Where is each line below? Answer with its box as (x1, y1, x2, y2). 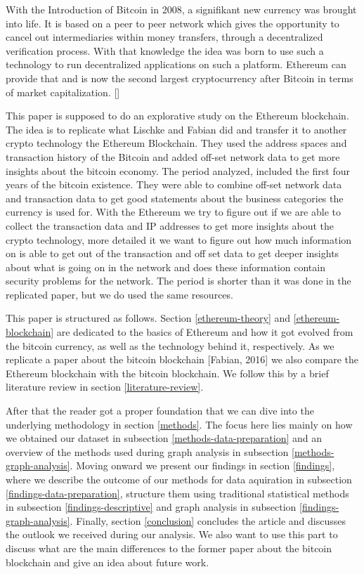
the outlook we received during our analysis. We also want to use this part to (6, 527, 338, 542)
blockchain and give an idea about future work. (6, 554, 209, 569)
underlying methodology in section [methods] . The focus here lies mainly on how (6, 417, 353, 431)
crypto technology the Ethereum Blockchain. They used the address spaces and (6, 136, 347, 150)
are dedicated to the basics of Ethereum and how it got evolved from (56, 325, 353, 339)
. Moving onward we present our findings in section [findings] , (70, 458, 335, 473)
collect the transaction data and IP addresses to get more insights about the (6, 218, 334, 233)
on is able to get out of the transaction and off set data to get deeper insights (6, 246, 339, 261)
